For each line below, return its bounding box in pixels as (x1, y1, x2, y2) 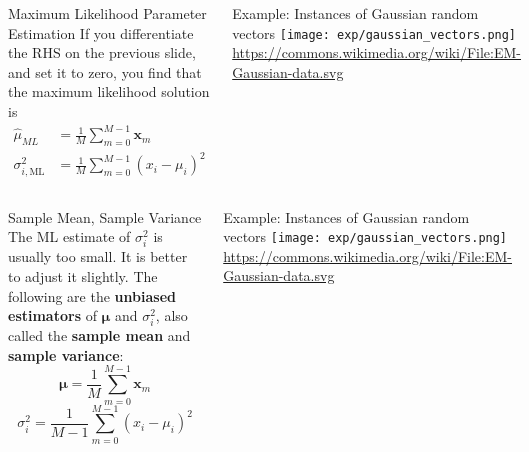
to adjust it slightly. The (8, 265, 158, 286)
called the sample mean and (8, 325, 191, 346)
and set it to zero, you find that (8, 61, 202, 82)
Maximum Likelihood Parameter (8, 3, 207, 23)
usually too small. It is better (8, 246, 188, 267)
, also (155, 305, 188, 326)
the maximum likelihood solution (8, 81, 210, 102)
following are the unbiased (8, 285, 176, 306)
